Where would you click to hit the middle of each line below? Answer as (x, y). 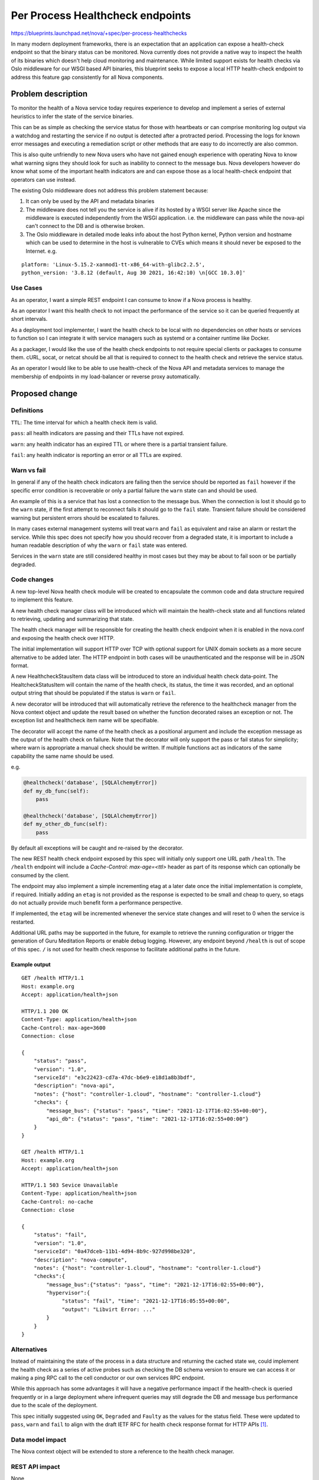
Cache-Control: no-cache (57, 1201)
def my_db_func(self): (56, 791)
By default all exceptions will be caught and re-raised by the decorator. (97, 848)
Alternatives (29, 1349)
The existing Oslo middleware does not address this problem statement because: (110, 190)
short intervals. (29, 319)
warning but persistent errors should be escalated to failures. (85, 517)
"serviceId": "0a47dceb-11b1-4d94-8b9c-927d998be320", (115, 1251)
